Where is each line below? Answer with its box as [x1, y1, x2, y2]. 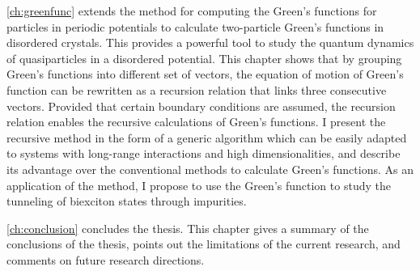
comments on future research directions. [6, 251, 205, 268]
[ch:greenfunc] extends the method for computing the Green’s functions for [6, 2, 377, 19]
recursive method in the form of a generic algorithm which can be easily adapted [6, 129, 407, 146]
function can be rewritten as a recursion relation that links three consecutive [6, 81, 387, 98]
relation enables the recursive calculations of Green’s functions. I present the [6, 113, 386, 130]
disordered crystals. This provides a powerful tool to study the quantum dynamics [6, 34, 414, 51]
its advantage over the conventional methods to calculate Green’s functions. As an [6, 160, 414, 177]
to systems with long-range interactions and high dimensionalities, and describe [6, 145, 401, 162]
